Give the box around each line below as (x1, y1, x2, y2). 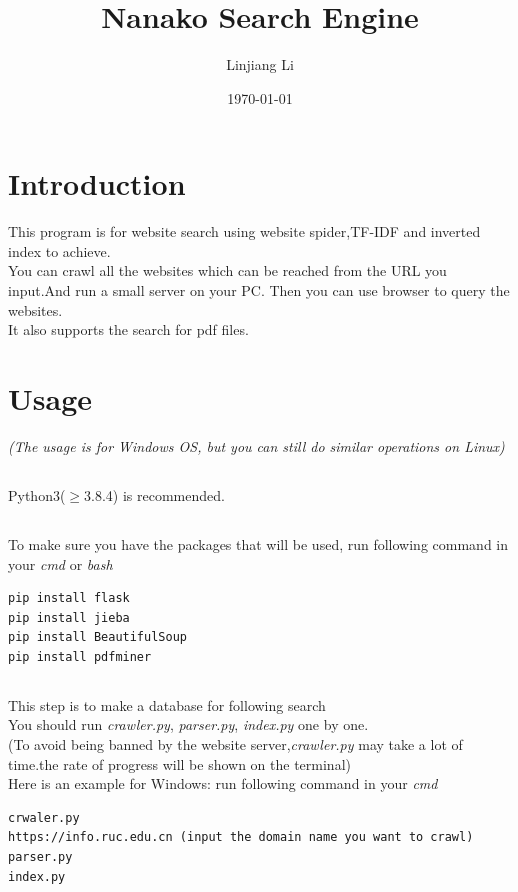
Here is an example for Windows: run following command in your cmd (8, 773, 438, 794)
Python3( (8, 484, 66, 505)
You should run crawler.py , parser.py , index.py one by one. (8, 714, 369, 735)
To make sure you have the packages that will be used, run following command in (8, 533, 509, 554)
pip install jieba (8, 610, 130, 625)
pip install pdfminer (8, 649, 152, 664)
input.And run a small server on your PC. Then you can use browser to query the (8, 280, 510, 301)
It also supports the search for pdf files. (8, 319, 249, 340)
